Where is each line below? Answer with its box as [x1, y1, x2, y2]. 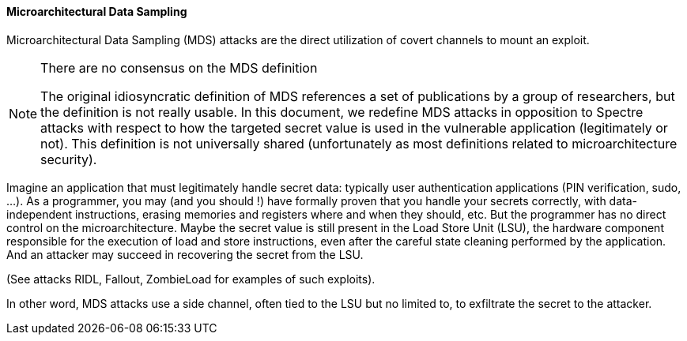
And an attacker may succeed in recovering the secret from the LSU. [6, 247, 364, 261]
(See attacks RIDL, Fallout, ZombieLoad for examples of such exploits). [6, 272, 376, 286]
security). [40, 151, 97, 167]
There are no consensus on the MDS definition [40, 59, 318, 76]
